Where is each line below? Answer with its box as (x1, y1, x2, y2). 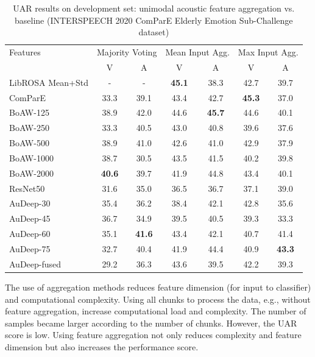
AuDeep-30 (9, 197, 51, 210)
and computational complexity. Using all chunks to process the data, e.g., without (5, 292, 311, 305)
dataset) (138, 26, 169, 38)
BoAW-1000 (9, 151, 54, 164)
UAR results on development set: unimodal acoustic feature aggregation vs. (13, 2, 295, 14)
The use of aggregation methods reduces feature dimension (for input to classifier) (5, 280, 311, 293)
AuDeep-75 (9, 242, 51, 255)
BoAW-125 (9, 106, 49, 119)
